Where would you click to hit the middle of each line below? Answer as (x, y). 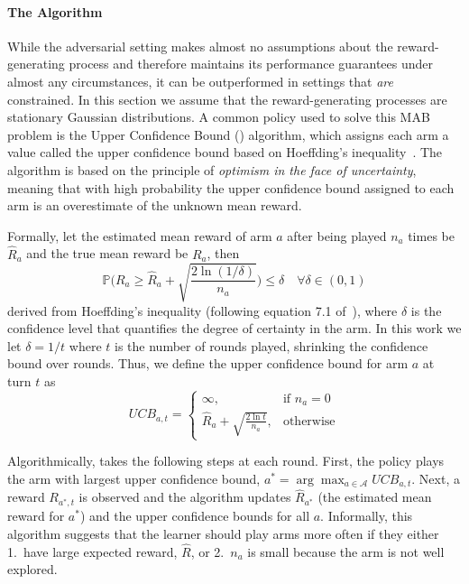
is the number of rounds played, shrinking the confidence (271, 345)
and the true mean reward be (107, 253)
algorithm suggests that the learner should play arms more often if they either (223, 534)
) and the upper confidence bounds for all (195, 516)
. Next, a (436, 478)
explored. (32, 569)
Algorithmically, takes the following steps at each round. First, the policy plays (226, 461)
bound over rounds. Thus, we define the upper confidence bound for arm (208, 363)
